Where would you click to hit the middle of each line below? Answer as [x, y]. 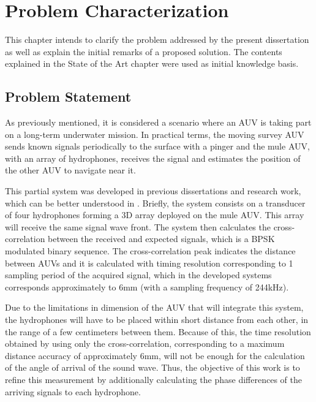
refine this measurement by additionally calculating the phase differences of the [153, 379]
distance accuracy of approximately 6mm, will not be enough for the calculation [155, 355]
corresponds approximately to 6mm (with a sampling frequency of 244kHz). [147, 286]
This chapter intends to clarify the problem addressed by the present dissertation [157, 40]
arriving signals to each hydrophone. [73, 391]
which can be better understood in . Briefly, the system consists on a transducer [155, 203]
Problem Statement [68, 97]
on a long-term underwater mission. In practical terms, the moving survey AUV [155, 134]
